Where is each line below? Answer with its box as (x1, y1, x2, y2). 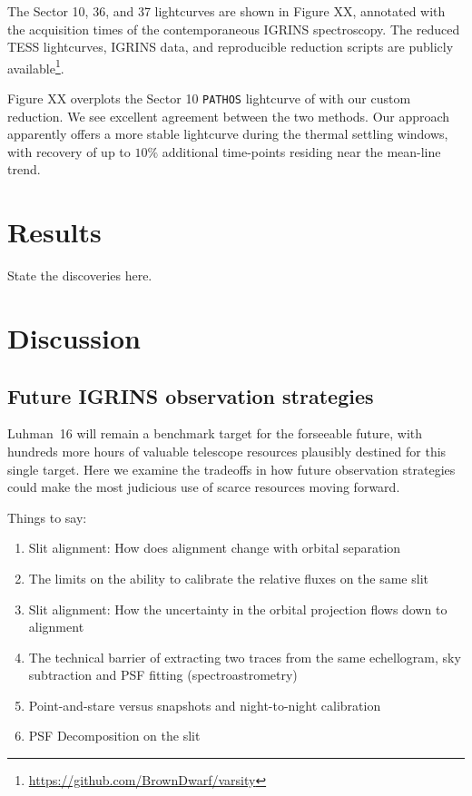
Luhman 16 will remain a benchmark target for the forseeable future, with (7, 424, 423, 443)
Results (7, 213, 102, 251)
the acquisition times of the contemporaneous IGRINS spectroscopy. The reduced (7, 19, 460, 38)
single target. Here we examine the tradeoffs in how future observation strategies (7, 459, 456, 478)
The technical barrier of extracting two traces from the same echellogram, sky (28, 647, 461, 666)
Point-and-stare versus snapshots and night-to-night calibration (28, 695, 381, 714)
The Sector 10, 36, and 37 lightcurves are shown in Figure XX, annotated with (7, 2, 446, 20)
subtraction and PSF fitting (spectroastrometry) (28, 665, 298, 684)
